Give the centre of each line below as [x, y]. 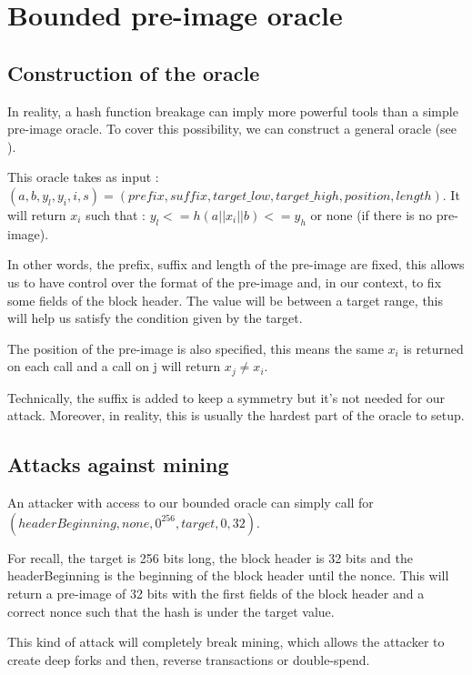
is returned [433, 348]
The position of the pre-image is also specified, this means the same [196, 348]
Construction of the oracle [134, 72]
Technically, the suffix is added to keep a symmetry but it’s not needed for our [226, 397]
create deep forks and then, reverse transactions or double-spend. [189, 659]
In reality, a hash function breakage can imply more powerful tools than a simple [233, 111]
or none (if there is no [372, 214]
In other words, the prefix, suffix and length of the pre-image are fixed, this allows [236, 264]
